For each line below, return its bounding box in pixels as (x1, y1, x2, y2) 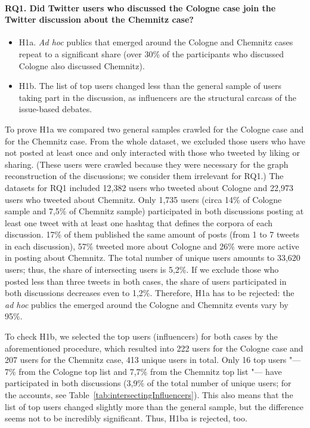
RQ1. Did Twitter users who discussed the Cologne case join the (5, 1, 276, 14)
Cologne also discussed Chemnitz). (18, 59, 145, 72)
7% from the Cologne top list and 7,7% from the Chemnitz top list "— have (5, 365, 282, 377)
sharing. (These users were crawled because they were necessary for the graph (5, 158, 289, 170)
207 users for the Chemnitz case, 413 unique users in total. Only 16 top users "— (5, 353, 301, 366)
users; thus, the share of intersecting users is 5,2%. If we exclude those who (5, 263, 279, 276)
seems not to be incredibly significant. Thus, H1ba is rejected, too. (5, 412, 247, 424)
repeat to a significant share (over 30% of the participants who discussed (18, 47, 284, 60)
